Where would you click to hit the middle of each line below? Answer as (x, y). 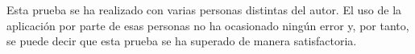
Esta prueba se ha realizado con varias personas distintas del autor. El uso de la (204, 10)
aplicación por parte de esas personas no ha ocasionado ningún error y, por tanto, (208, 25)
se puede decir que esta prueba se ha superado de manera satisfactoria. (182, 41)
